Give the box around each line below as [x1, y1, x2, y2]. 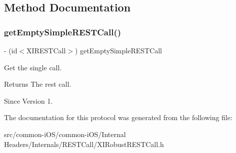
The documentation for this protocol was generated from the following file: [4, 112, 232, 123]
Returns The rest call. [4, 79, 71, 89]
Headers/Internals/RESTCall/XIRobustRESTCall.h [4, 139, 164, 149]
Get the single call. [4, 62, 62, 72]
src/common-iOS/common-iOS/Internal [4, 129, 126, 139]
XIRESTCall [26, 45, 66, 55]
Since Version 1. [4, 95, 53, 106]
